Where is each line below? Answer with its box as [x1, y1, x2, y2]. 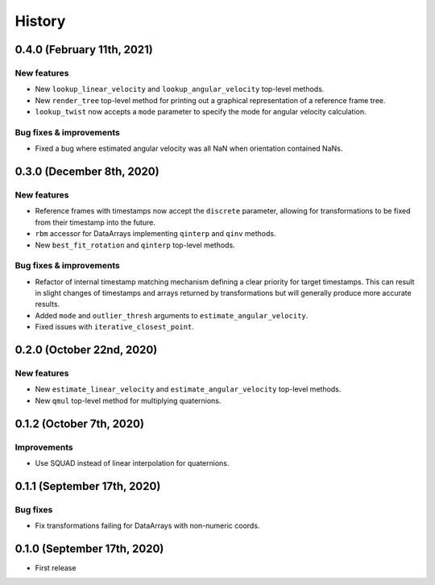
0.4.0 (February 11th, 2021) [14, 43, 153, 56]
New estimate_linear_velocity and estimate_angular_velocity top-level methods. [35, 384, 342, 394]
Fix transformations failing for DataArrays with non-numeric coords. [35, 521, 260, 531]
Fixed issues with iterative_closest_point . [35, 322, 195, 332]
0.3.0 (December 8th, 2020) [14, 165, 160, 179]
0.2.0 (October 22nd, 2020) [14, 343, 158, 357]
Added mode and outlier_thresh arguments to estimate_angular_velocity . [35, 310, 309, 320]
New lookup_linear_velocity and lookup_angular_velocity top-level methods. [35, 85, 325, 94]
